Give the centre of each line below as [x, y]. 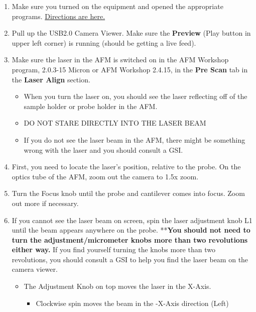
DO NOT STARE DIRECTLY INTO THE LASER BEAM [115, 123]
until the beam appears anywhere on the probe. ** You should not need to [131, 230]
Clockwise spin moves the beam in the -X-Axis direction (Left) [132, 303]
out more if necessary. [45, 203]
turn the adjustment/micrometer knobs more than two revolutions [130, 239]
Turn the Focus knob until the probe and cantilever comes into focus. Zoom [128, 193]
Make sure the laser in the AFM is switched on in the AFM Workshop [120, 60]
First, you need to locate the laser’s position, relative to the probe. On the [126, 167]
